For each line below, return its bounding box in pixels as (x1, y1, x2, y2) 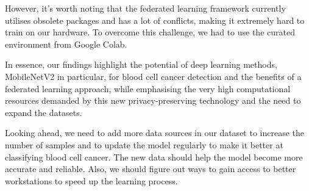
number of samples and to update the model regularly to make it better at (5, 138, 283, 151)
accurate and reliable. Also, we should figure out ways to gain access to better (5, 162, 296, 175)
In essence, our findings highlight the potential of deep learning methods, (5, 58, 277, 71)
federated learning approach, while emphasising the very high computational (5, 82, 291, 95)
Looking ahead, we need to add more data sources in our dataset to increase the (5, 126, 305, 139)
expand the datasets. (5, 106, 82, 118)
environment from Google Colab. (5, 37, 127, 50)
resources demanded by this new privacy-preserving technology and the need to (5, 94, 301, 107)
